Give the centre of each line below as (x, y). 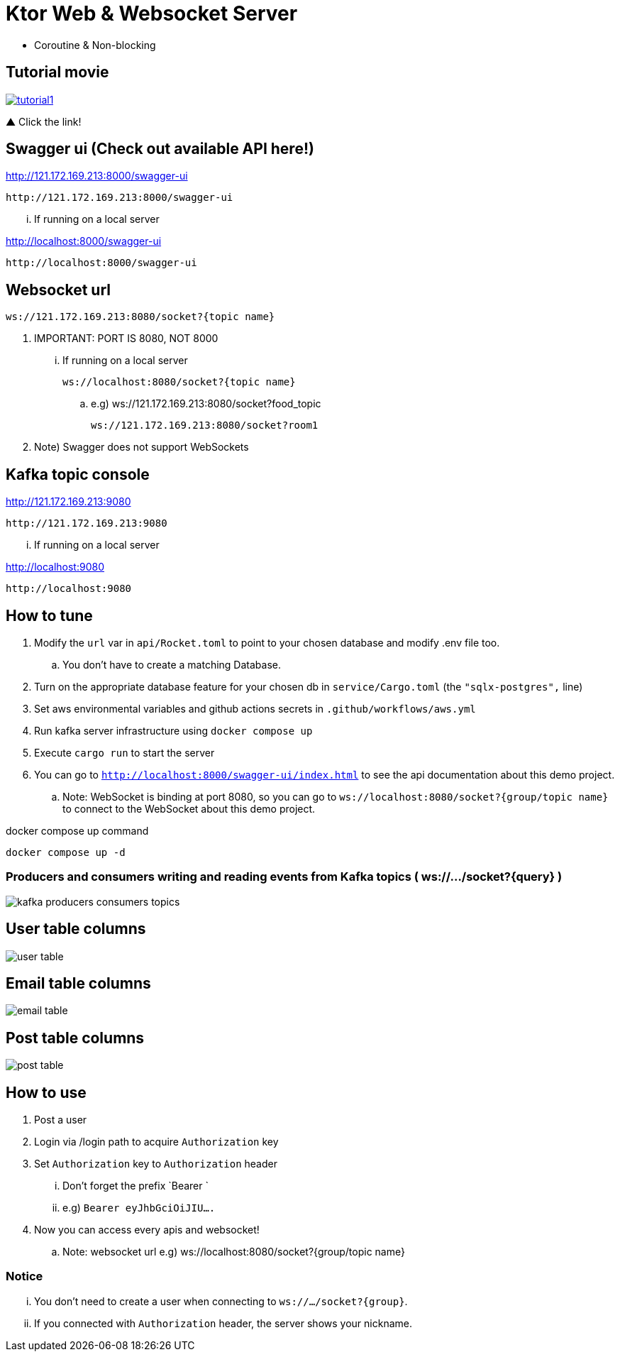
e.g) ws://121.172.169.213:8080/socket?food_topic (206, 404)
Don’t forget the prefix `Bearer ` (135, 1186)
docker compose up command (77, 830)
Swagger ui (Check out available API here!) (160, 149)
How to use (46, 1092)
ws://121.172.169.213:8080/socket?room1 (205, 425)
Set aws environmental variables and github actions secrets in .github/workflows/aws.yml (255, 708)
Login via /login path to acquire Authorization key (156, 1142)
